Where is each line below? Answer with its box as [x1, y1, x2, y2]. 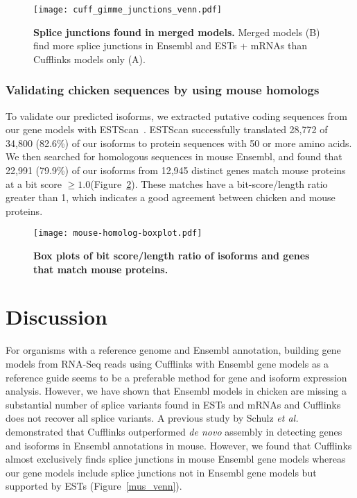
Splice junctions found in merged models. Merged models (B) [33, 24, 320, 39]
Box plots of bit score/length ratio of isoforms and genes [33, 248, 310, 263]
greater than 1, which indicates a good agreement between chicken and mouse [6, 190, 336, 205]
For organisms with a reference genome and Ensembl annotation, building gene [6, 343, 341, 357]
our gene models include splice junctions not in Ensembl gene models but [6, 465, 317, 479]
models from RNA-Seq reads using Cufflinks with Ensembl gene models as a [6, 356, 329, 370]
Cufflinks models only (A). [33, 51, 146, 66]
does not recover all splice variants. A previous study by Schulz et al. [6, 411, 299, 425]
